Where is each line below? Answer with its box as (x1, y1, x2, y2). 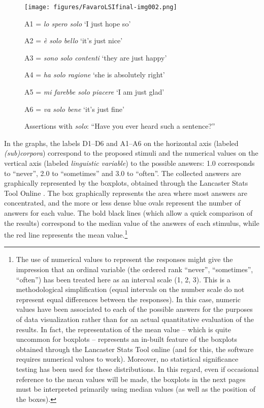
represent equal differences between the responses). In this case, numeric (16, 294, 241, 304)
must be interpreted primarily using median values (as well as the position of (16, 384, 255, 394)
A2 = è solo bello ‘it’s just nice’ (24, 35, 123, 46)
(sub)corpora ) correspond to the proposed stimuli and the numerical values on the (4, 148, 258, 158)
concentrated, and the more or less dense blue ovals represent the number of (4, 197, 241, 208)
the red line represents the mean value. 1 (4, 228, 128, 240)
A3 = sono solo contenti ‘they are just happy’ (24, 52, 167, 63)
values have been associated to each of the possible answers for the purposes (16, 304, 253, 314)
